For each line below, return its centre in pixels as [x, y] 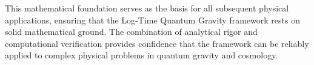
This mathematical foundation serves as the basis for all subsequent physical [147, 8]
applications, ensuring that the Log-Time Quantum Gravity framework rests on [152, 20]
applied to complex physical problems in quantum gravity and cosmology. [142, 55]
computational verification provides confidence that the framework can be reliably [157, 43]
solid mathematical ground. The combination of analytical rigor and [131, 32]
